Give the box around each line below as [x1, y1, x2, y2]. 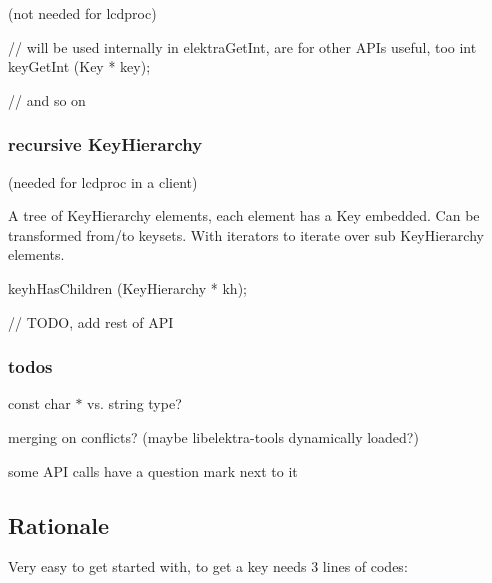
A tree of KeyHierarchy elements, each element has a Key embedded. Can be [8, 205, 480, 226]
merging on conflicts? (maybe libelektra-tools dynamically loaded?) [8, 426, 419, 447]
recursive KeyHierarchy [8, 132, 203, 157]
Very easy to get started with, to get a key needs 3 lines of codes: [8, 556, 408, 577]
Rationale [8, 509, 109, 540]
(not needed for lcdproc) [8, 3, 157, 23]
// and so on [8, 89, 86, 110]
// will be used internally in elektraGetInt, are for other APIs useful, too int [8, 36, 477, 57]
